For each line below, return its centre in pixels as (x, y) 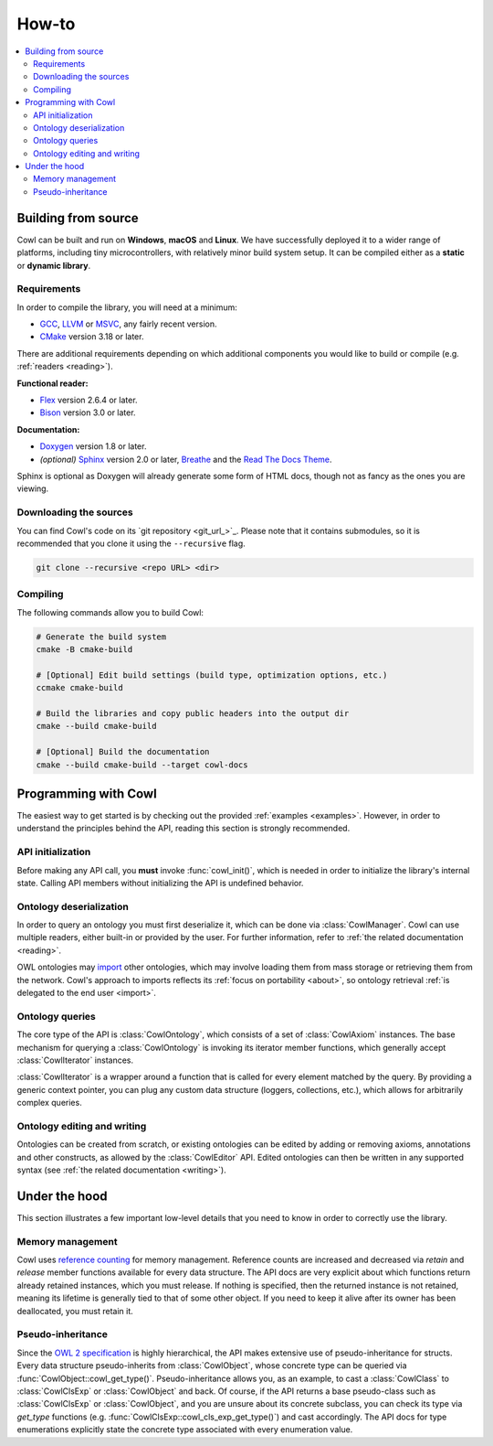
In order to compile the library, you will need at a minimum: (127, 307)
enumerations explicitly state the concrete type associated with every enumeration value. (185, 1430)
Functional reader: (52, 383)
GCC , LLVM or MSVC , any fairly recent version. (129, 324)
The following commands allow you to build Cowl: (110, 612)
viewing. (33, 488)
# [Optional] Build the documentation (123, 752)
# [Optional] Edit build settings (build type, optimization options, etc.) (212, 675)
